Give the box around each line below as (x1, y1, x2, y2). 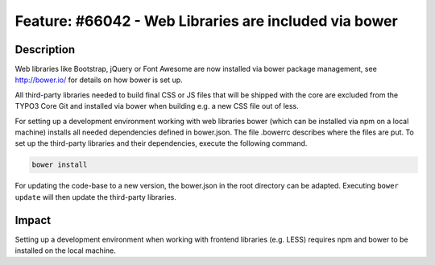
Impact (14, 213, 52, 227)
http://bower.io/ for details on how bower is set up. (14, 75, 183, 85)
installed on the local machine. (14, 246, 116, 255)
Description (14, 43, 76, 56)
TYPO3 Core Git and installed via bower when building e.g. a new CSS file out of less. (14, 101, 300, 111)
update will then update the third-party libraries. (14, 192, 176, 201)
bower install (31, 160, 88, 169)
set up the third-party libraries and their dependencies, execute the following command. (14, 139, 308, 148)
